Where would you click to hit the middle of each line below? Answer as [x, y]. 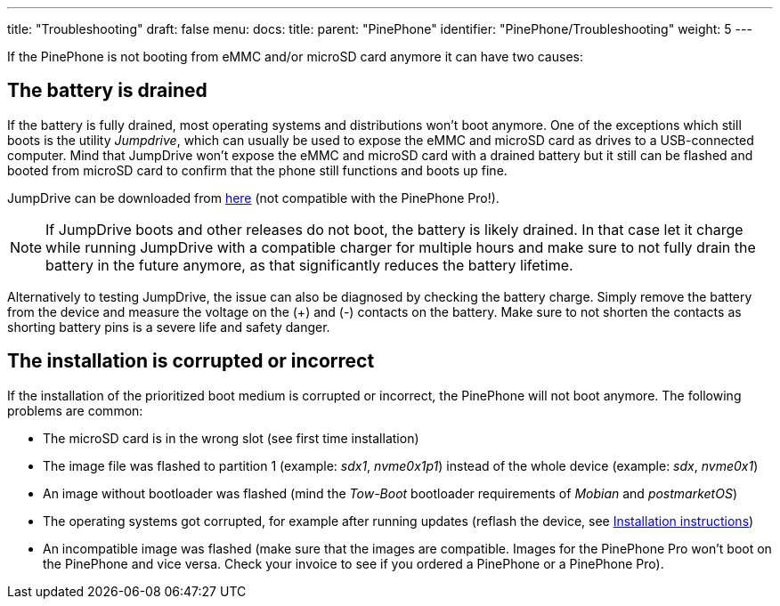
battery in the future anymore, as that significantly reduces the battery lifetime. [309, 265]
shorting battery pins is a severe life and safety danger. [169, 327]
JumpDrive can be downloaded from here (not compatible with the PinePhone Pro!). [253, 198]
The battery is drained [107, 91]
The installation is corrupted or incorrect [191, 361]
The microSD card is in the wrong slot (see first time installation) [231, 438]
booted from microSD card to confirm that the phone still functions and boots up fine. [257, 170]
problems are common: [75, 410]
